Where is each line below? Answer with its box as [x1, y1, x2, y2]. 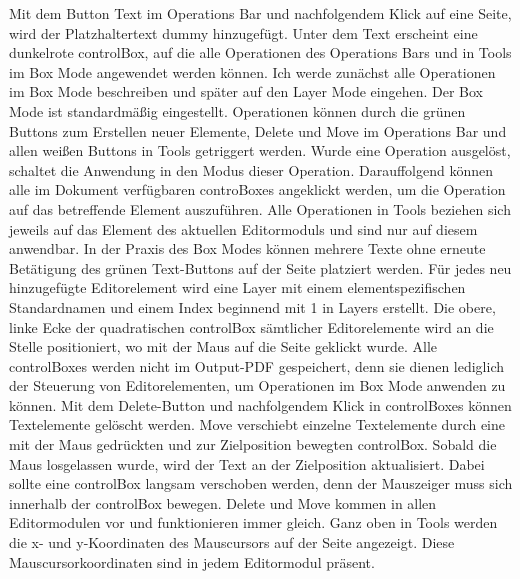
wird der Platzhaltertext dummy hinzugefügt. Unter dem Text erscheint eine [9, 22, 478, 43]
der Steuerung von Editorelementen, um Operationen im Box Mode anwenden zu [9, 375, 506, 396]
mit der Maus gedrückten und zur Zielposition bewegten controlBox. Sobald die [9, 434, 497, 455]
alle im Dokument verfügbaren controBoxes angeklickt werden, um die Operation [9, 179, 506, 200]
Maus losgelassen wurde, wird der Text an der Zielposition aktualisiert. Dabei [9, 453, 485, 474]
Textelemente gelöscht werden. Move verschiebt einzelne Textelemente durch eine [9, 414, 506, 435]
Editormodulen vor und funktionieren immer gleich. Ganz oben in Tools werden [9, 512, 498, 533]
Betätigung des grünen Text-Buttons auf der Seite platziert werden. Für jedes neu [9, 257, 512, 278]
